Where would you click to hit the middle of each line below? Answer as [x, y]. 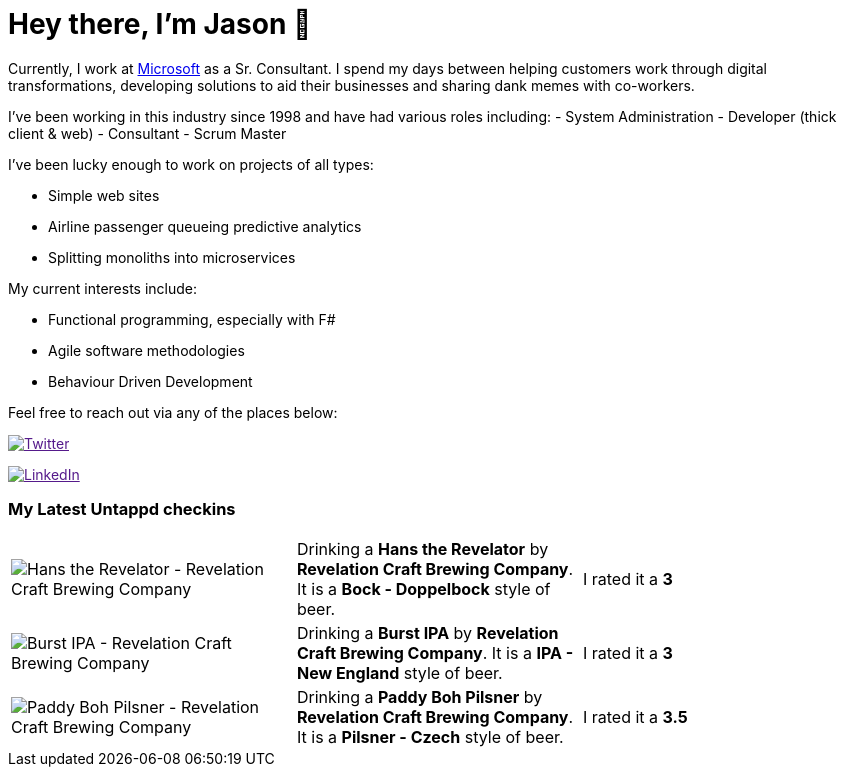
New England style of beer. [399, 672]
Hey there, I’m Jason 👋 [160, 24]
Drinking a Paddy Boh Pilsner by [419, 696]
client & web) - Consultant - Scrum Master [147, 133]
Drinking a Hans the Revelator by [422, 548]
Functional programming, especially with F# [192, 319]
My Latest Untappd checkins [122, 509]
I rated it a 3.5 [635, 716]
